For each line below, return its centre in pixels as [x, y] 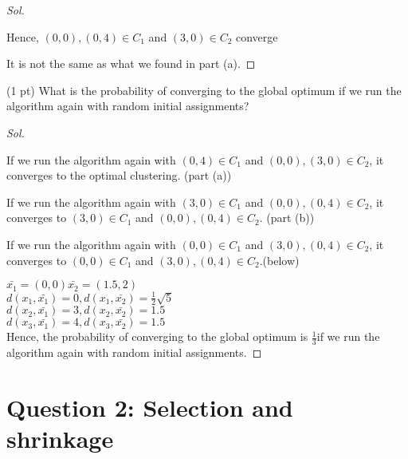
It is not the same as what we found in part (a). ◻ [131, 63]
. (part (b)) [287, 218]
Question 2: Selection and [150, 408]
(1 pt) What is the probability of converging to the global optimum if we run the [204, 90]
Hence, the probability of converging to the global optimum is [157, 336]
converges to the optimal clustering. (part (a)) [119, 175]
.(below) [279, 260]
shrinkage [60, 439]
